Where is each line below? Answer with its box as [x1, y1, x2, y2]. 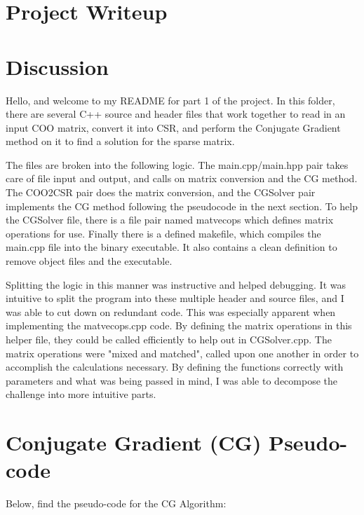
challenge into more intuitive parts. [6, 387, 156, 401]
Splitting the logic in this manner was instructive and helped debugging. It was [6, 277, 346, 291]
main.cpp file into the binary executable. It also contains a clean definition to [6, 240, 337, 254]
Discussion [6, 52, 109, 81]
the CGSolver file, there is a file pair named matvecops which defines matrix [6, 212, 334, 227]
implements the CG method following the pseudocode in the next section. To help [6, 198, 358, 213]
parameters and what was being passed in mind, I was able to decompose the [6, 373, 337, 387]
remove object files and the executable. [6, 254, 173, 268]
